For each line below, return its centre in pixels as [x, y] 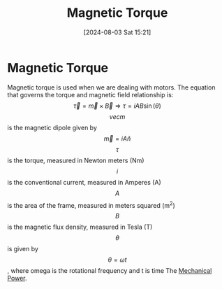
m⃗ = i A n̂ [117, 139]
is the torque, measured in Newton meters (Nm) [76, 160]
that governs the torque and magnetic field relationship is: [90, 94]
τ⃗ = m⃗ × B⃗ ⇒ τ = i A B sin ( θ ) [117, 106]
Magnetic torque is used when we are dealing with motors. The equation [111, 87]
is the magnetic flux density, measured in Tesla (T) [80, 227]
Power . [17, 279]
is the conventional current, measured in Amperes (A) [84, 182]
